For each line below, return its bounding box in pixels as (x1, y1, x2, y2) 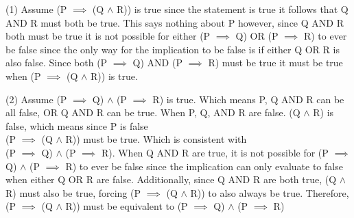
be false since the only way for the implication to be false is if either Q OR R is (5, 42, 340, 56)
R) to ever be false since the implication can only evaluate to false (65, 159, 343, 173)
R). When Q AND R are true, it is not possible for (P (101, 145, 329, 159)
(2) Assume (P (5, 92, 67, 106)
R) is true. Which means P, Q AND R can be (152, 92, 344, 106)
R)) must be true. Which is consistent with (65, 132, 247, 146)
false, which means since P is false (5, 118, 148, 133)
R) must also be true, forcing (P (5, 185, 141, 200)
